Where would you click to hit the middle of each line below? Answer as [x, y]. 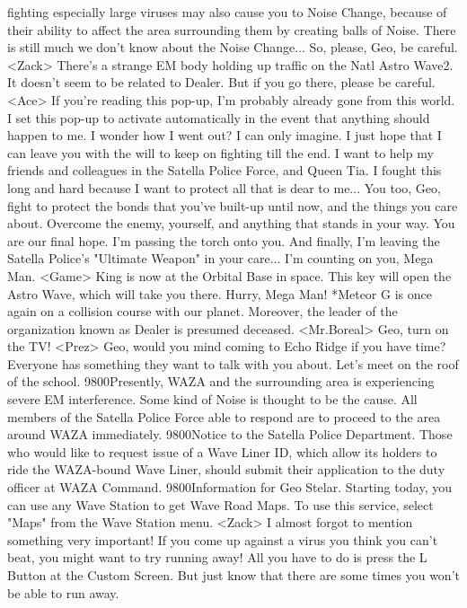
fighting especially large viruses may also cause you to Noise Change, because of [227, 12]
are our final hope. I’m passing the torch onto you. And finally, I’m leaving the [224, 240]
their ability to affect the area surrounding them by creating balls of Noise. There [232, 29]
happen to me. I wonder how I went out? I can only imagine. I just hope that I [225, 135]
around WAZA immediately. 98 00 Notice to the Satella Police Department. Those [230, 434]
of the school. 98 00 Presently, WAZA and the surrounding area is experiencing [221, 381]
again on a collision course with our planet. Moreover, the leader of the [203, 311]
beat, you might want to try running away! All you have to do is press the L [217, 557]
